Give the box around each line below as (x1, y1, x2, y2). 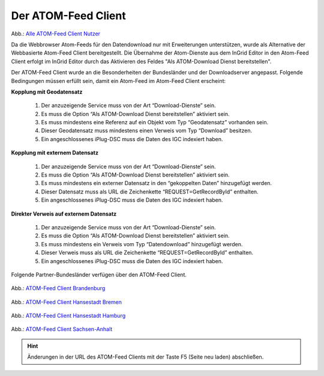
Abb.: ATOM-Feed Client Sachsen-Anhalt (11, 326, 113, 333)
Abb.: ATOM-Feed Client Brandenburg (11, 285, 106, 292)
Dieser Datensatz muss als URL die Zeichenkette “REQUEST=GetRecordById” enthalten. (41, 188, 259, 195)
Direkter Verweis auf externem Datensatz (11, 210, 117, 217)
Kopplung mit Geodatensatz (11, 88, 83, 96)
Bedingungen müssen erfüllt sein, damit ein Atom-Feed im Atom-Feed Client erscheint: (11, 77, 226, 84)
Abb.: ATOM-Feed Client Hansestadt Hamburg (11, 312, 126, 320)
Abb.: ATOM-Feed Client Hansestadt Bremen (11, 298, 122, 306)
